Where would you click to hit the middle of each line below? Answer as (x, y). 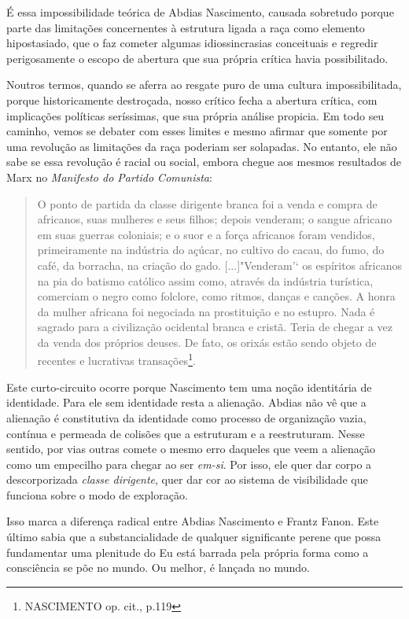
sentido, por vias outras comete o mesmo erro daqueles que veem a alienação (191, 449)
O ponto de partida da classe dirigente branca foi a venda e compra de (207, 203)
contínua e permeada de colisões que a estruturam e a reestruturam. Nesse (186, 433)
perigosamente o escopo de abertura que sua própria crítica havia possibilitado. (197, 58)
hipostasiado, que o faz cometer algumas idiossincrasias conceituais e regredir (192, 43)
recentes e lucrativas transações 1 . (116, 359)
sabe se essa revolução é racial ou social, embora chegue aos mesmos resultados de (204, 162)
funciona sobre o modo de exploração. (97, 494)
